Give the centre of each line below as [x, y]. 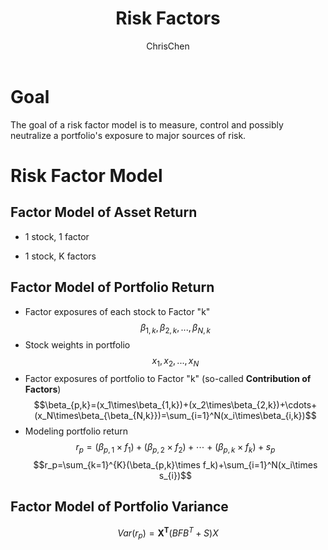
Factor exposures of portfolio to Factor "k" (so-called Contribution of [168, 379]
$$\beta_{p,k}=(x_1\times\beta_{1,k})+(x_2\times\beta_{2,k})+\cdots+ [175, 405]
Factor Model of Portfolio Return [112, 287]
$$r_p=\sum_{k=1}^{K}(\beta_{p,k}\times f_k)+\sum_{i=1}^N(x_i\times [175, 464]
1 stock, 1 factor [57, 236]
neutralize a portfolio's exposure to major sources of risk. [128, 135]
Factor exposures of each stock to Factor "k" [117, 311]
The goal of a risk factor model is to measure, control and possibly [147, 124]
